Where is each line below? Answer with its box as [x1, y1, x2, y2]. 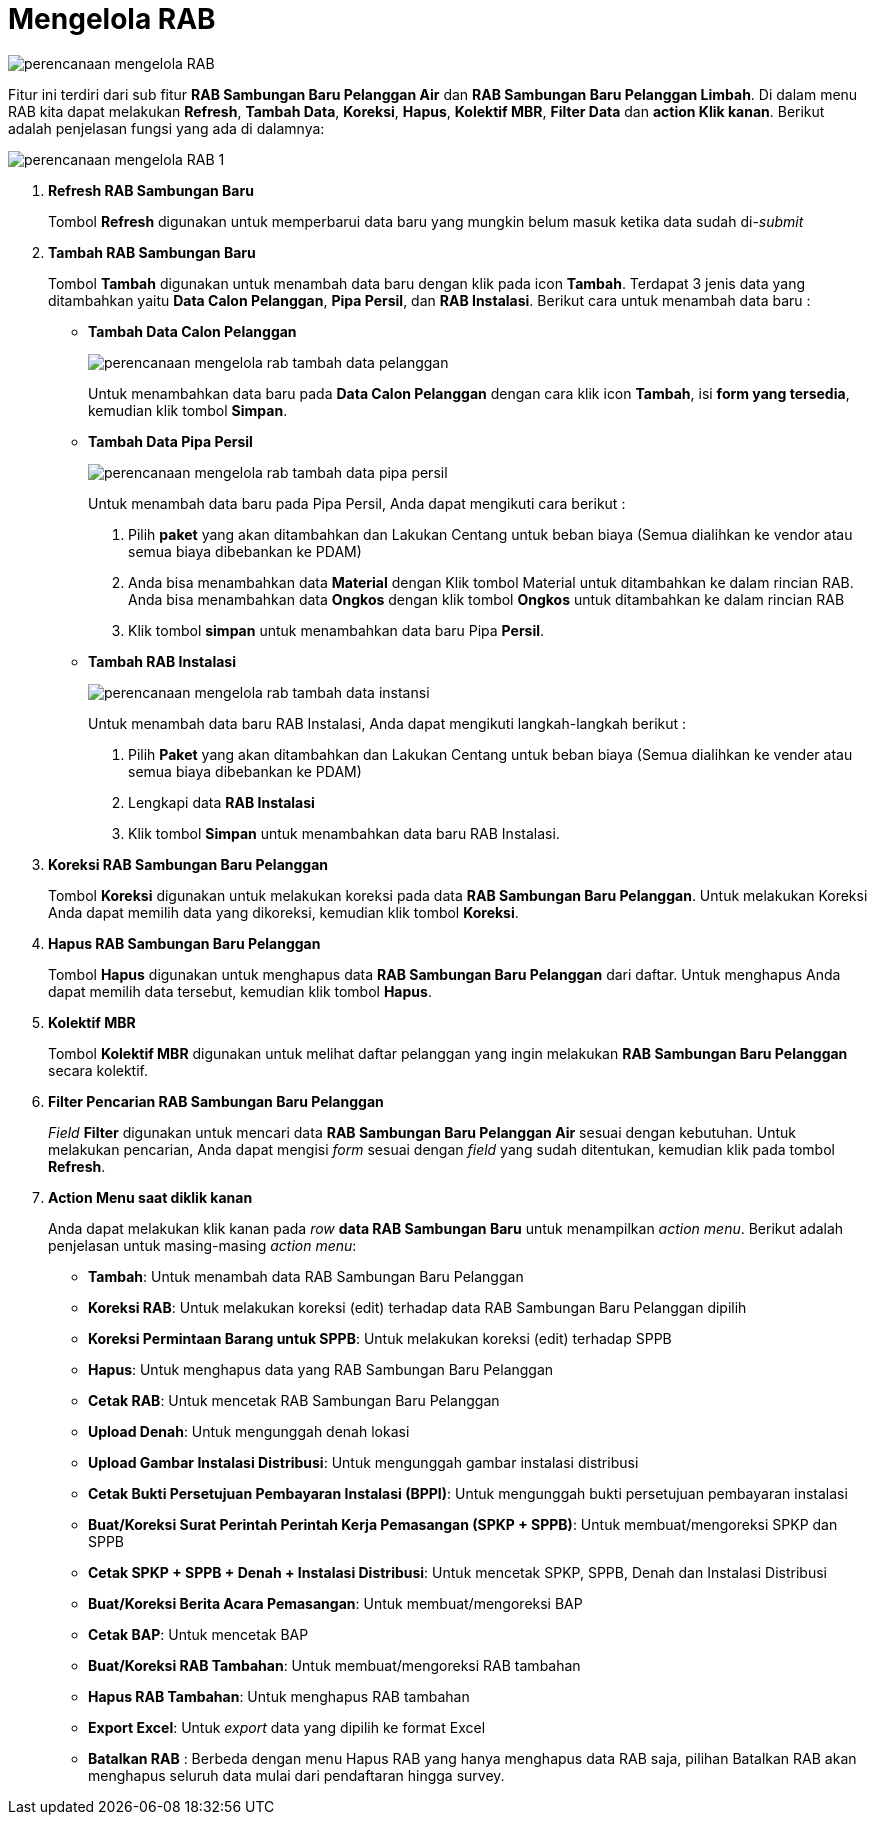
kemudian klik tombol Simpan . [88, 401, 288, 419]
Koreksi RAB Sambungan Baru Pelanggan [48, 855, 329, 873]
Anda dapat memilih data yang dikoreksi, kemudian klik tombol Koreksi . [48, 903, 519, 921]
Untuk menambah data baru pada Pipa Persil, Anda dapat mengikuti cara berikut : [88, 494, 626, 512]
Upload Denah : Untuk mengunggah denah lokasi [88, 1422, 410, 1440]
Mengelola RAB [8, 2, 216, 36]
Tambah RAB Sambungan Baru [48, 243, 256, 261]
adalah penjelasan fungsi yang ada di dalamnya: [8, 119, 325, 137]
